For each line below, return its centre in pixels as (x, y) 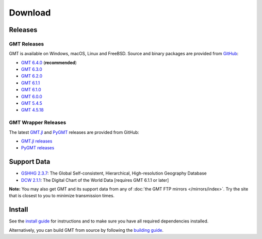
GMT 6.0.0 (32, 96)
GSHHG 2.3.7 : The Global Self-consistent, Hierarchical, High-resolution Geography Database (114, 173)
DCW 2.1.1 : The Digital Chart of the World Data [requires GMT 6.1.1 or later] (95, 180)
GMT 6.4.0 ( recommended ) (49, 63)
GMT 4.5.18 (32, 110)
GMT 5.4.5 (32, 103)
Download (30, 13)
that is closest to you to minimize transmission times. (62, 196)
